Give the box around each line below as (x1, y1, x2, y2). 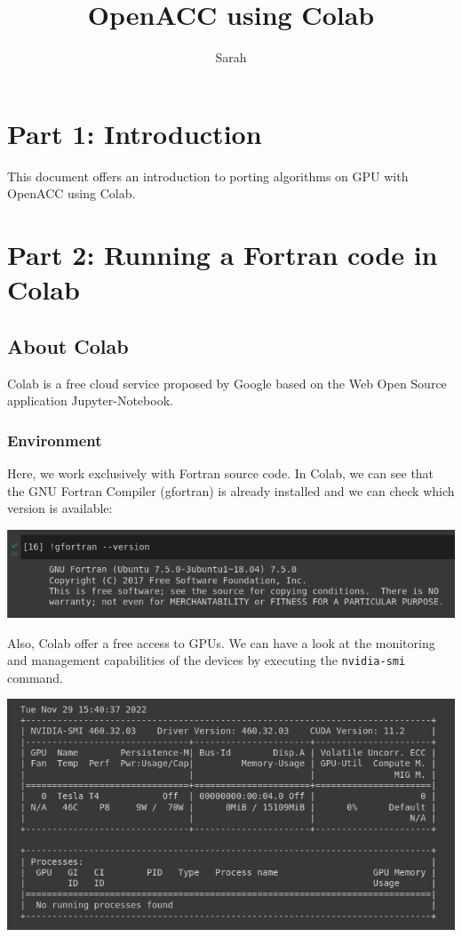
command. (7, 668, 63, 686)
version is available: (7, 499, 113, 517)
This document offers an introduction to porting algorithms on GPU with (7, 166, 409, 185)
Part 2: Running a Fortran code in (7, 236, 438, 273)
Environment (7, 428, 102, 451)
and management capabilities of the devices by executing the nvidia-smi (7, 651, 406, 669)
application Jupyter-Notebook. (7, 391, 173, 410)
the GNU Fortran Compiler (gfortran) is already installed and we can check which (7, 481, 455, 500)
